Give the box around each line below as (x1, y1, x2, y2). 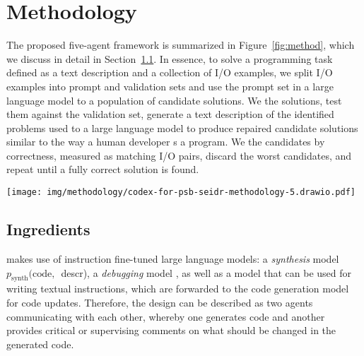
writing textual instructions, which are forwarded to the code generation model (6, 281, 349, 296)
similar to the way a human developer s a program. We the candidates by (6, 134, 325, 149)
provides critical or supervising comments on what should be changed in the (6, 323, 336, 338)
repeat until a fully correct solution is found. (6, 162, 199, 177)
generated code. (6, 336, 74, 351)
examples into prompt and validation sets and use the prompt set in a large (6, 78, 334, 93)
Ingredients (6, 218, 90, 240)
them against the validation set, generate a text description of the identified (6, 107, 334, 121)
